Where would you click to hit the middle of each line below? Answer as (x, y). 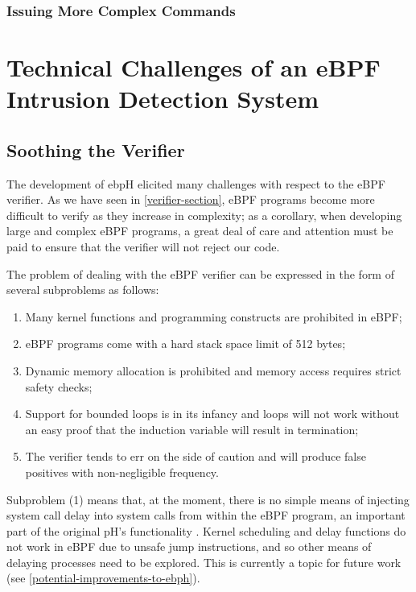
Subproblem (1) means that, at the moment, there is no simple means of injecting (208, 499)
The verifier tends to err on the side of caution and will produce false (196, 456)
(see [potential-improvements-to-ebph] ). (103, 578)
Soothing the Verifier (96, 149)
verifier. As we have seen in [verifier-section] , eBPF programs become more (191, 199)
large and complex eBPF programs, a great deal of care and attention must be (200, 231)
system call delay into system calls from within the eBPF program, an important (206, 515)
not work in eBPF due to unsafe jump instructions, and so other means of (189, 546)
